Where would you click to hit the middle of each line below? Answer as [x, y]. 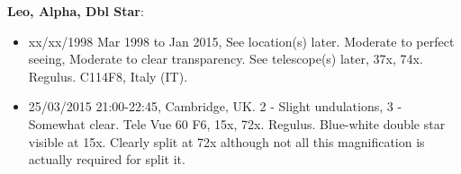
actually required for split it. [107, 159]
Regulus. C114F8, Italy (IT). [108, 76]
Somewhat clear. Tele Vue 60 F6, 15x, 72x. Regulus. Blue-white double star [237, 123]
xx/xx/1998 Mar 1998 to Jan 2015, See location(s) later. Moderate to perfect [241, 41]
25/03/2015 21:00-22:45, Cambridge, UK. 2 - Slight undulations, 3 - [215, 106]
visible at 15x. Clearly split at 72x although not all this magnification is [226, 141]
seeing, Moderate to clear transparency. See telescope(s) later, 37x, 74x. [226, 59]
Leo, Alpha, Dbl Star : [76, 11]
